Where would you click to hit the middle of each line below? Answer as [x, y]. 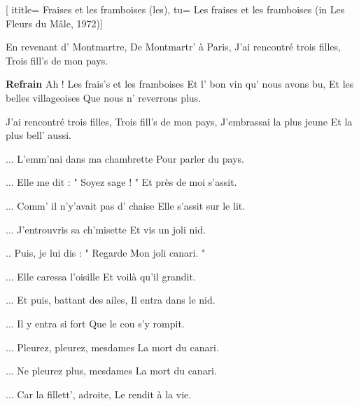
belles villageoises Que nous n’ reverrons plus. [104, 97]
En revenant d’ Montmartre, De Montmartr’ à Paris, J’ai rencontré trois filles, [173, 47]
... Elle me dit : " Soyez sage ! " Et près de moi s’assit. [121, 182]
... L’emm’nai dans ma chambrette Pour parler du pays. [125, 158]
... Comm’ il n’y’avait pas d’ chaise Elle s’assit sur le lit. [126, 205]
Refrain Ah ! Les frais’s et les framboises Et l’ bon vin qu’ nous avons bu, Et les [180, 84]
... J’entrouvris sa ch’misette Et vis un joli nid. [106, 229]
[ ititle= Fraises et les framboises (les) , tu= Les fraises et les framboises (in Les [175, 9]
